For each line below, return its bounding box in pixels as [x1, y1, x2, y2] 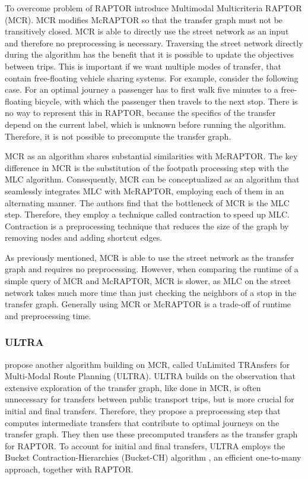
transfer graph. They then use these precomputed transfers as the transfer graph [5, 428, 298, 440]
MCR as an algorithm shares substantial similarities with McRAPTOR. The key [5, 150, 298, 162]
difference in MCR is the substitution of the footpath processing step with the [5, 161, 289, 174]
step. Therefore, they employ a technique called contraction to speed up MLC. [5, 208, 290, 220]
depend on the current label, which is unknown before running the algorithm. [5, 118, 287, 130]
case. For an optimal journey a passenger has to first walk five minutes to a [5, 83, 278, 96]
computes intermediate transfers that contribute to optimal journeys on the [5, 416, 280, 428]
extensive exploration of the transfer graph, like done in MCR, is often [5, 381, 261, 393]
